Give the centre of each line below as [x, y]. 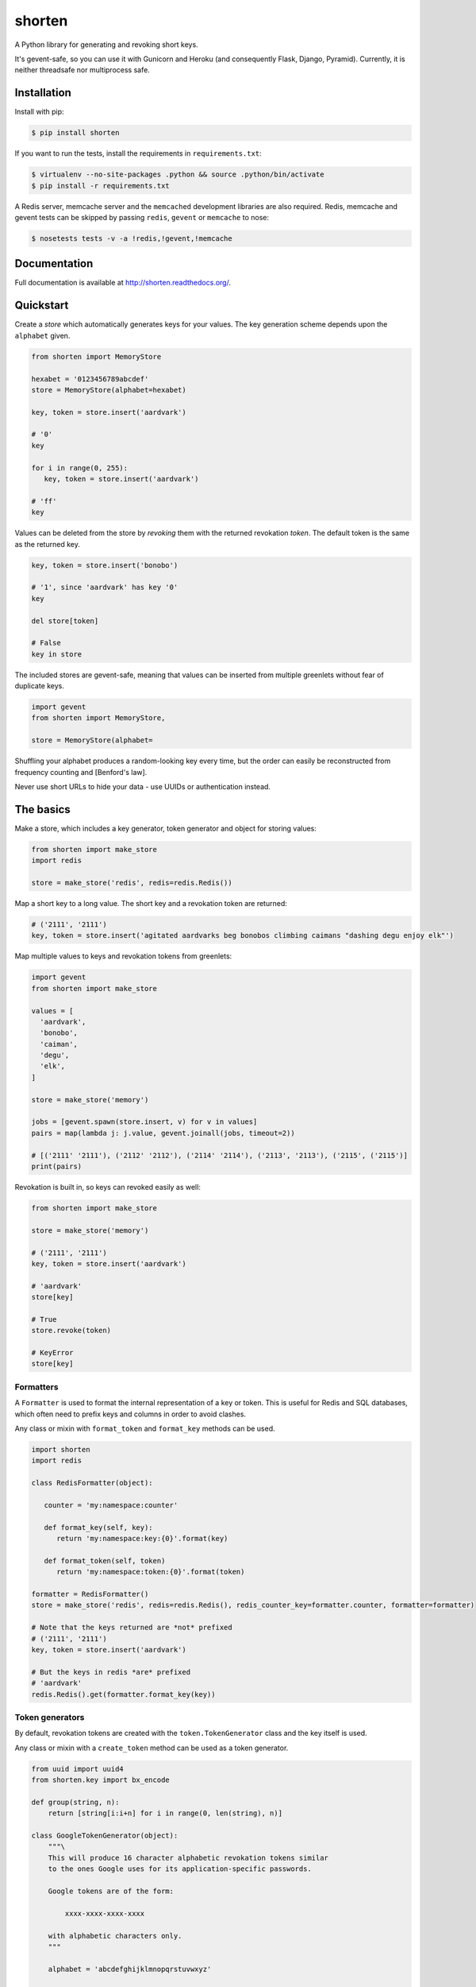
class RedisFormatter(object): [92, 1483]
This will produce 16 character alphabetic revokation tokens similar [188, 1857]
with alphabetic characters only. [115, 1936]
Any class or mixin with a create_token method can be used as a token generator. [152, 1748]
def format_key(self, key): [99, 1527]
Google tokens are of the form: [111, 1891]
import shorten [61, 1449]
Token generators [50, 1717]
